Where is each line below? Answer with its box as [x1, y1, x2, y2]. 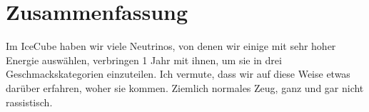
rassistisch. [6, 94, 53, 109]
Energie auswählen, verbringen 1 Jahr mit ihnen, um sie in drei [6, 52, 282, 67]
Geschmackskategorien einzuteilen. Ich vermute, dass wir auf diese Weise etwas [6, 66, 350, 81]
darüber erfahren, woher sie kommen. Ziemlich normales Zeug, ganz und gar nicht [6, 80, 364, 95]
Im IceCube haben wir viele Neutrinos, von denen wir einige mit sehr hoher [6, 39, 336, 54]
